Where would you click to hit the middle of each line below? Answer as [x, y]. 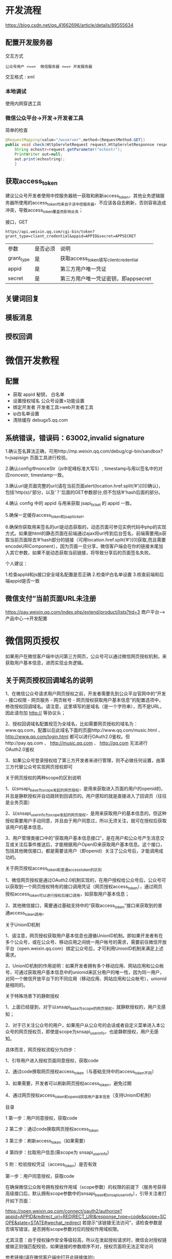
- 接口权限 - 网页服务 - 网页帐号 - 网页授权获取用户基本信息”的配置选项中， [84, 700]
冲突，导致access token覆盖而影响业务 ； [44, 211]
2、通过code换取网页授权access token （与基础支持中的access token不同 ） [81, 1072]
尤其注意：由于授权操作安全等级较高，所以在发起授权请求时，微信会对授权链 [86, 1240]
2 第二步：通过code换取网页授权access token [52, 1129]
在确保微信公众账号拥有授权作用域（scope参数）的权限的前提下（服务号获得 [86, 1187]
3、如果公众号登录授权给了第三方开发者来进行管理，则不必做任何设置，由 [83, 760]
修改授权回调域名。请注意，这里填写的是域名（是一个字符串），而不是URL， [85, 706]
